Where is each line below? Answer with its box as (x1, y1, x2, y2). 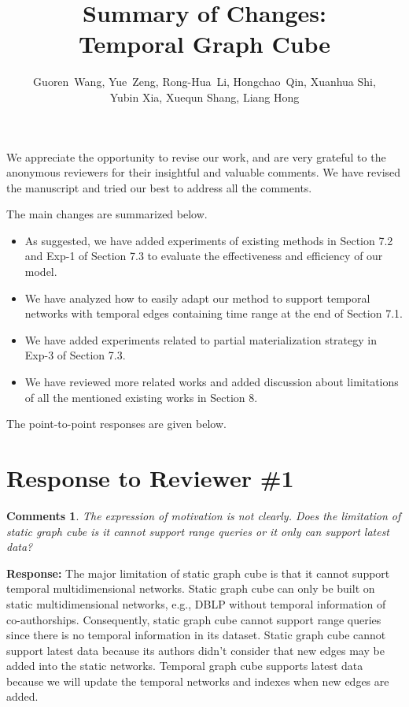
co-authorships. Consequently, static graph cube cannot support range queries (6, 611, 381, 627)
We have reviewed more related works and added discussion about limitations (24, 374, 399, 390)
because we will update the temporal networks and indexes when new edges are (6, 672, 389, 689)
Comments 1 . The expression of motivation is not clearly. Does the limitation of (6, 507, 401, 523)
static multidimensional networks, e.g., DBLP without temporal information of (6, 595, 386, 612)
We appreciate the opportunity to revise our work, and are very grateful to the (6, 148, 386, 165)
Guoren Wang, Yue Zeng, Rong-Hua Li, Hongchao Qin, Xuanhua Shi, (33, 73, 376, 90)
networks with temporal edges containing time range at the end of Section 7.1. (24, 305, 403, 322)
